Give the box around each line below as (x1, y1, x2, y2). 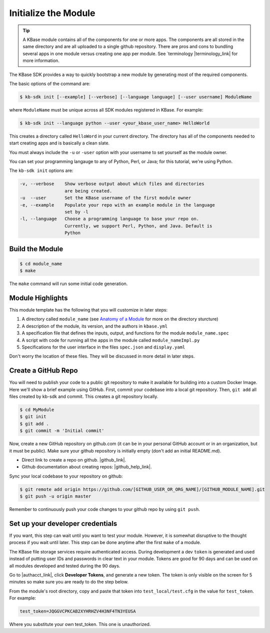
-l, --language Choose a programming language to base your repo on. (19, 216, 199, 222)
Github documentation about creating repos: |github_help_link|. (21, 464, 152, 470)
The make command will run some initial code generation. (9, 280, 128, 287)
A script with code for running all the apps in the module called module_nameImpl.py (21, 337, 200, 343)
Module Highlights (9, 293, 68, 302)
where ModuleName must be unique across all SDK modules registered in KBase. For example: (9, 106, 203, 112)
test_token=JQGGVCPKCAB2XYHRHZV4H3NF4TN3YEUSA (19, 608, 136, 614)
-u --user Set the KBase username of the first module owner (19, 195, 191, 201)
